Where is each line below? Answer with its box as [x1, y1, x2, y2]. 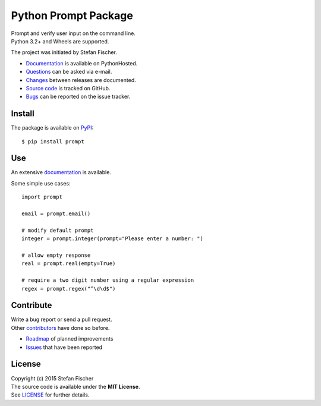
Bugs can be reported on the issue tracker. [26, 93, 131, 100]
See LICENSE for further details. [11, 391, 90, 398]
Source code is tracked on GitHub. [26, 84, 111, 92]
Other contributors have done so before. [11, 324, 110, 331]
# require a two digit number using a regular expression [21, 277, 194, 284]
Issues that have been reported [26, 344, 103, 351]
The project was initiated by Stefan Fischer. [11, 49, 117, 56]
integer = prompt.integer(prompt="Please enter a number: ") [21, 235, 203, 242]
